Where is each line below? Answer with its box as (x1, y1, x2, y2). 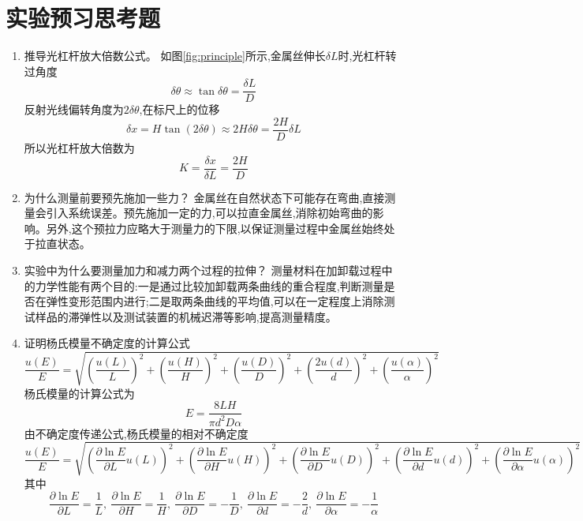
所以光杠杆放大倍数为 (24, 140, 135, 156)
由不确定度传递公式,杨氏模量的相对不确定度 (24, 425, 249, 441)
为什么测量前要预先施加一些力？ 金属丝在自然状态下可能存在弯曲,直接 (24, 189, 385, 205)
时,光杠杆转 (338, 47, 397, 64)
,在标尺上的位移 (139, 101, 220, 118)
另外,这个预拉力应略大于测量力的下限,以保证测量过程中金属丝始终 (46, 219, 384, 236)
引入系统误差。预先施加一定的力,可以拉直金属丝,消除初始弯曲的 (46, 204, 373, 221)
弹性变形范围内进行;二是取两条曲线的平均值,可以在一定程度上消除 (46, 293, 384, 309)
